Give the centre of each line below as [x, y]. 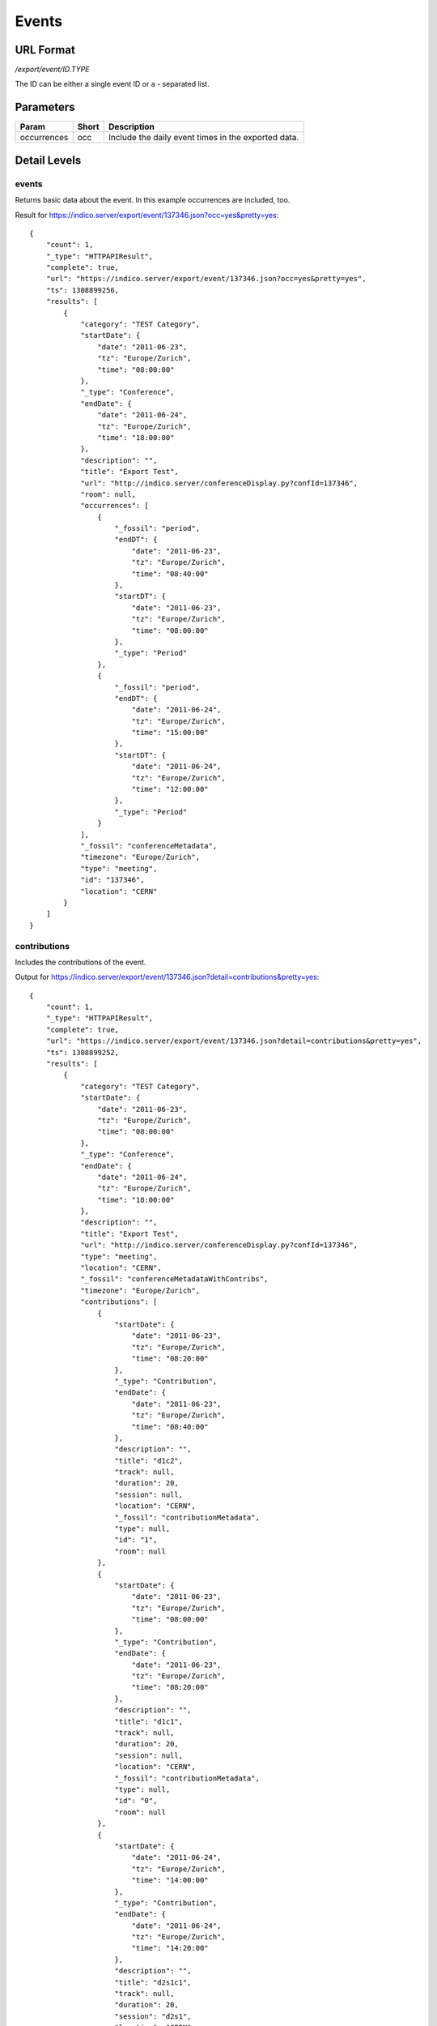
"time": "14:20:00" [170, 1948]
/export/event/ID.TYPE [52, 70]
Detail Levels [48, 160]
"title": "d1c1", [149, 1721]
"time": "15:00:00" [170, 733]
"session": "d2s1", [153, 2016]
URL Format [45, 50]
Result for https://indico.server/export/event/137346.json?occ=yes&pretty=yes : [147, 215]
